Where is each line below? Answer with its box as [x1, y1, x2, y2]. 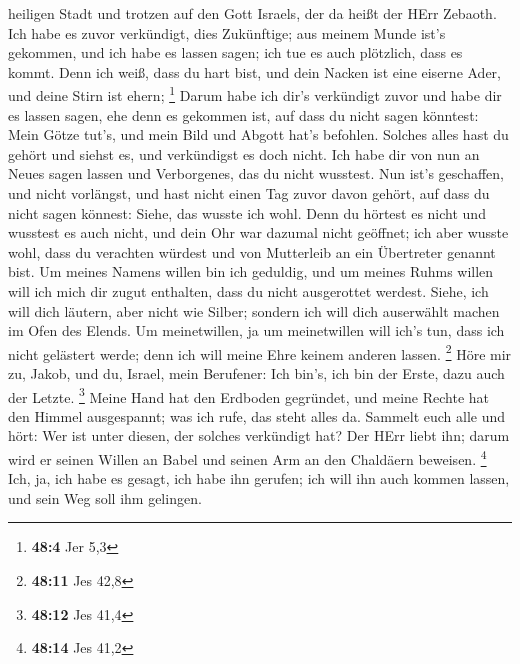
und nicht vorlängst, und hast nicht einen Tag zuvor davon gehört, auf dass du [8, 183, 490, 203]
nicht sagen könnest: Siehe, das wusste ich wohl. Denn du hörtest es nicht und [8, 202, 486, 223]
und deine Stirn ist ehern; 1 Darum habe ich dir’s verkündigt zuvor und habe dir [8, 82, 502, 106]
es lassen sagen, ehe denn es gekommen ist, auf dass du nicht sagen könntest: [8, 104, 479, 125]
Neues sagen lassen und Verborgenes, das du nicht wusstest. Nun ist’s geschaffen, [8, 163, 505, 184]
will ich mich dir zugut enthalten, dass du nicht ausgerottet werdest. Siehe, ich [8, 280, 489, 301]
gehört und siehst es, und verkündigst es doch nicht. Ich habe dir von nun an [8, 143, 480, 164]
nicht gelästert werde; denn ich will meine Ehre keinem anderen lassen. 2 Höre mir [8, 340, 512, 364]
